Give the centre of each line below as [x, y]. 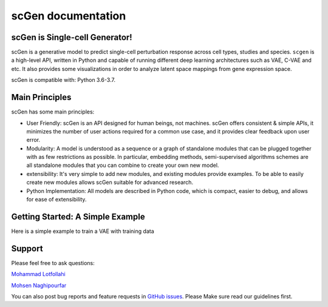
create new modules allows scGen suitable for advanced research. [110, 183]
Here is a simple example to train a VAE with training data [83, 231]
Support [27, 248]
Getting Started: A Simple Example [78, 216]
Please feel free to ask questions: [53, 263]
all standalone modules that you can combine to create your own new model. [123, 165]
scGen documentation [69, 16]
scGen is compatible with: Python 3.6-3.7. [63, 80]
